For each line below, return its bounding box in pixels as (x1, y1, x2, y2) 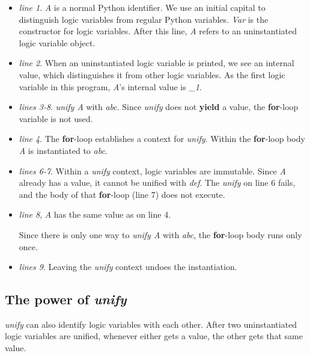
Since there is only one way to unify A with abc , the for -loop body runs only (19, 228, 302, 241)
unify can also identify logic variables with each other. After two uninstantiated (5, 318, 297, 330)
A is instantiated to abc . (19, 144, 108, 156)
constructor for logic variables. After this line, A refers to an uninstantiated (19, 25, 297, 37)
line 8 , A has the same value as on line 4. (19, 208, 171, 221)
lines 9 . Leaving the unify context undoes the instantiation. (19, 260, 237, 273)
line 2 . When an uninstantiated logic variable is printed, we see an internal (19, 57, 294, 69)
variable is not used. (19, 112, 93, 124)
